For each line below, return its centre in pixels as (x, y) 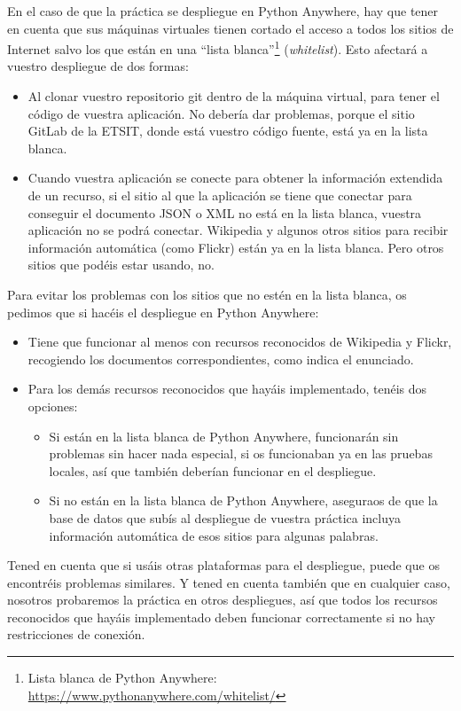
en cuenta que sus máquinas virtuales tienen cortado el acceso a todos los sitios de (230, 28)
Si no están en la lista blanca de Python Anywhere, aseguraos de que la (243, 500)
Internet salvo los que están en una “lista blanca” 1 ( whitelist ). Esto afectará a (218, 47)
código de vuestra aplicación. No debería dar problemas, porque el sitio (221, 113)
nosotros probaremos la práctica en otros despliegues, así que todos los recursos (223, 600)
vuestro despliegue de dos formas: (98, 66)
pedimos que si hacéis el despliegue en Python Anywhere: (163, 312)
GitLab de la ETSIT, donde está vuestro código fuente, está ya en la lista (228, 131)
